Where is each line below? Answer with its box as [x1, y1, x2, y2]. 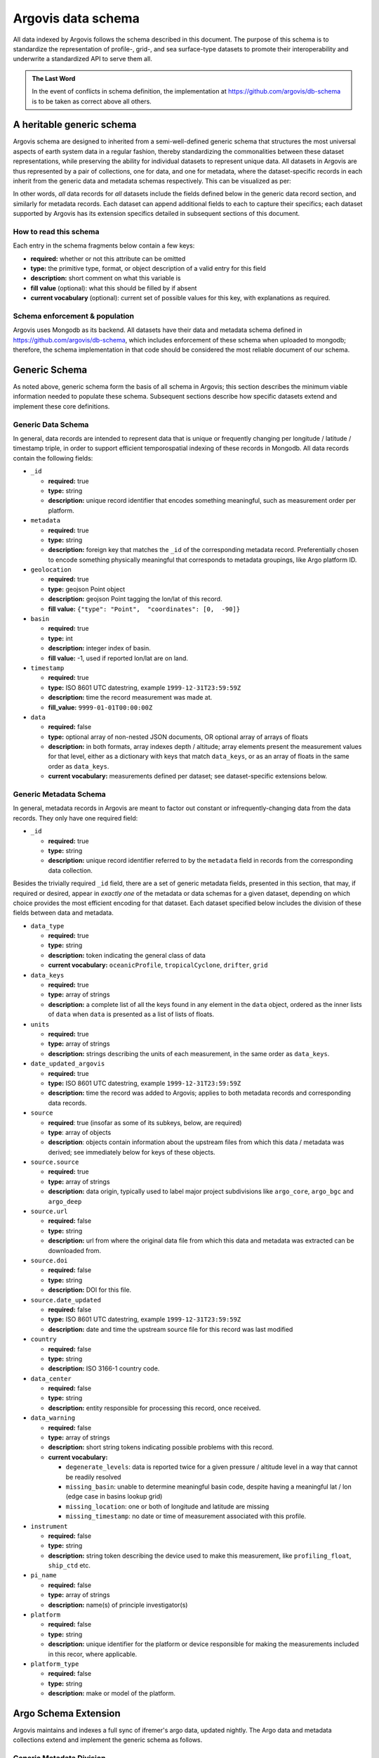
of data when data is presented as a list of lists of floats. [48, 1010, 214, 1019]
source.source [30, 1158, 79, 1167]
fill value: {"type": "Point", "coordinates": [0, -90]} [48, 605, 241, 613]
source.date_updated [30, 1296, 102, 1304]
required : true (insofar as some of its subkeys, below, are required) [48, 1118, 242, 1127]
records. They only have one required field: [13, 814, 138, 822]
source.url [30, 1207, 68, 1216]
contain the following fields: [13, 454, 93, 462]
